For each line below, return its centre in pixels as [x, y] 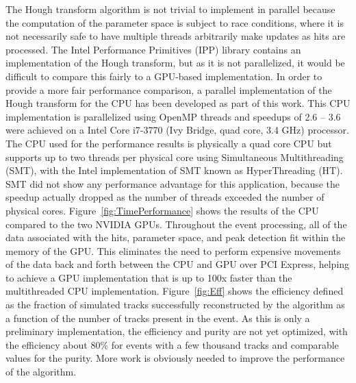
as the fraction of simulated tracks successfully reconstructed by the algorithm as [175, 305]
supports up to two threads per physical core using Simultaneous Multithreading [175, 157]
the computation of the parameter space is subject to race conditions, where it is [175, 22]
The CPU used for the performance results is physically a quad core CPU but [169, 143]
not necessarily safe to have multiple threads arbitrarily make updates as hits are [176, 36]
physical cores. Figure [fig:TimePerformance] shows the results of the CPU [162, 210]
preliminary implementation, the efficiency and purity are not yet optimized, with [177, 331]
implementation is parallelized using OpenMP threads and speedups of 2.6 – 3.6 [173, 116]
